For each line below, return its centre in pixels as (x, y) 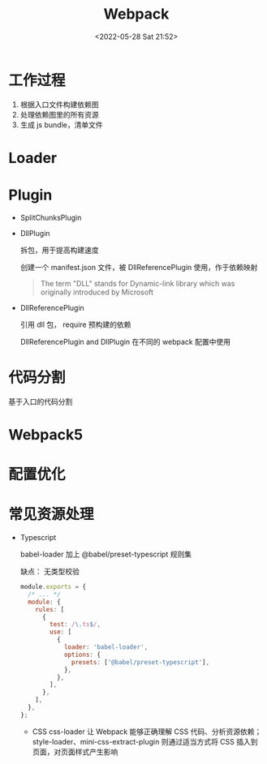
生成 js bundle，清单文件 (61, 124)
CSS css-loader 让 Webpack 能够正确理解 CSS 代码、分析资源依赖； (147, 732)
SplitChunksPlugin (51, 217)
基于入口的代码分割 (41, 401)
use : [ (61, 632)
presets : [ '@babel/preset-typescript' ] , (141, 662)
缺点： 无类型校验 (50, 572)
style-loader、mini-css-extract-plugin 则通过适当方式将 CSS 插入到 (145, 741)
